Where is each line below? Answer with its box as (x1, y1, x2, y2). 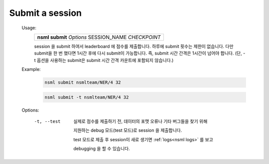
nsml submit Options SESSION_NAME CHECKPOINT (37, 34, 161, 41)
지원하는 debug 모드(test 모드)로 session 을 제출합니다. (73, 127, 182, 133)
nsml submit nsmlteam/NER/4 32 (44, 80, 122, 85)
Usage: (21, 25, 37, 31)
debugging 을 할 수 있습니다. (73, 146, 130, 152)
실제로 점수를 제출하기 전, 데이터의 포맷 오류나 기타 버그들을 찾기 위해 (73, 118, 208, 124)
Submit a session (9, 7, 82, 18)
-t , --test (34, 119, 61, 124)
